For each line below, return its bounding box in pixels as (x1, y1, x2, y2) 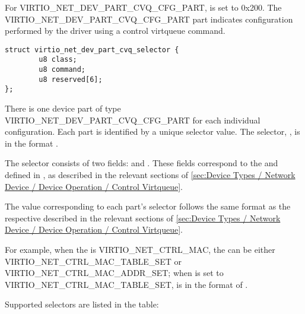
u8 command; (39, 65, 86, 74)
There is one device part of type (5, 102, 121, 115)
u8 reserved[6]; (39, 75, 103, 84)
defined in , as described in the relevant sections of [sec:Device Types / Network (5, 169, 296, 181)
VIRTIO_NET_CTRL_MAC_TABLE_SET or (5, 255, 182, 267)
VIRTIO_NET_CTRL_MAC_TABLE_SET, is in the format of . (5, 278, 248, 290)
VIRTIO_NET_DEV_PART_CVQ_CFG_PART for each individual (5, 113, 260, 126)
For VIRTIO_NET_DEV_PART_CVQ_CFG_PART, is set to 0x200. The (5, 1, 282, 13)
